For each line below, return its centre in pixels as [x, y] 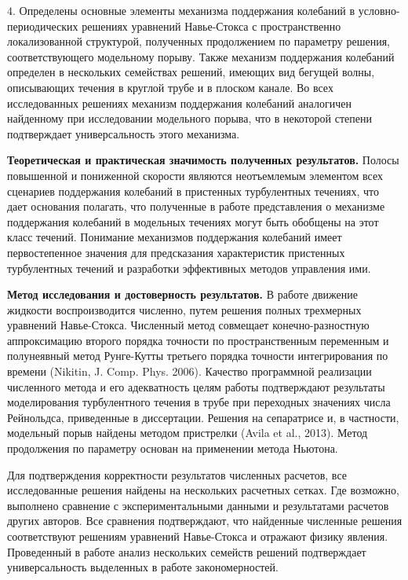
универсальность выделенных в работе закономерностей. [143, 567]
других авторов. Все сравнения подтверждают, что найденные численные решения [205, 521]
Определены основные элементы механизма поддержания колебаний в [187, 10]
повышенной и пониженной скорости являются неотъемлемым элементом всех [195, 175]
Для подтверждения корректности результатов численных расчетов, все [177, 474]
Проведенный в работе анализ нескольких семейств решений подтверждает [187, 551]
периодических [43, 26]
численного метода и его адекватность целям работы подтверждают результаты [196, 386]
